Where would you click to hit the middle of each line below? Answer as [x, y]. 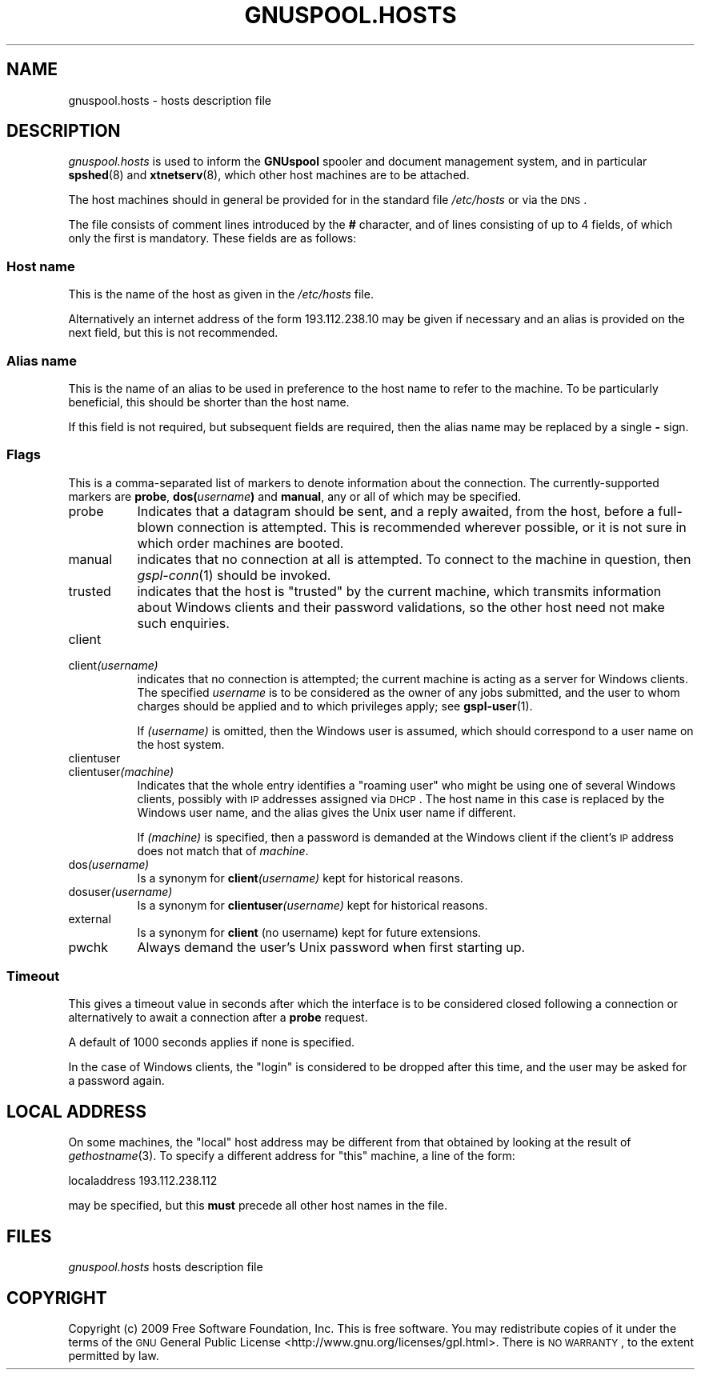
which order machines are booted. [240, 543]
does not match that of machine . [223, 850]
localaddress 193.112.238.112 [143, 1181]
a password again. [116, 1081]
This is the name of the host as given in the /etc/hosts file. [221, 294]
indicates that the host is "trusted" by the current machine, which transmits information [399, 591]
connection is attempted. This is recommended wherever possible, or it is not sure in [432, 527]
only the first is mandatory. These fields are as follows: [212, 238]
